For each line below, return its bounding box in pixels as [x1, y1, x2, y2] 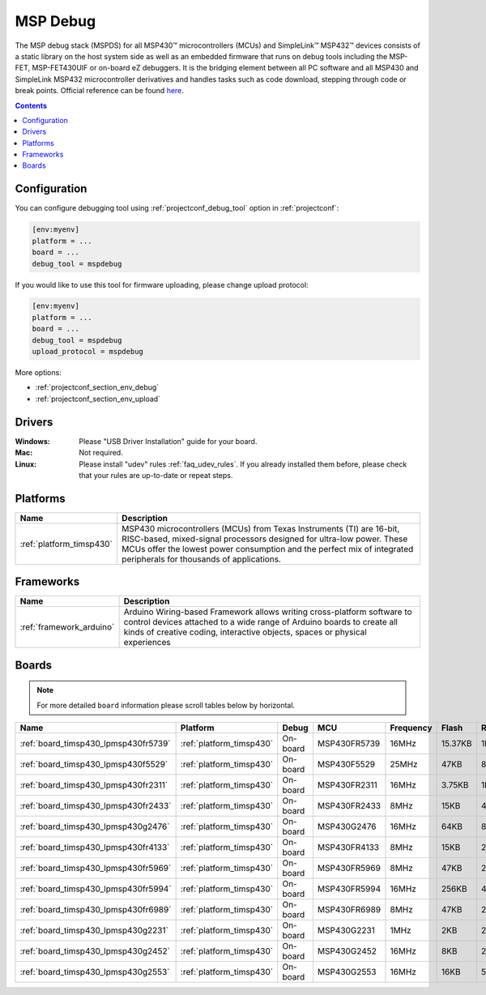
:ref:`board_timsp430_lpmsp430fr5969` [19, 863, 172, 874]
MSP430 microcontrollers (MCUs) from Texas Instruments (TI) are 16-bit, [122, 523, 400, 534]
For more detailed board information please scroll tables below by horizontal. [36, 700, 296, 710]
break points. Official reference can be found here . [15, 86, 184, 96]
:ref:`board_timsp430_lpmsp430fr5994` [19, 883, 172, 895]
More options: [15, 368, 62, 378]
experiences [123, 637, 171, 648]
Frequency [390, 722, 433, 733]
